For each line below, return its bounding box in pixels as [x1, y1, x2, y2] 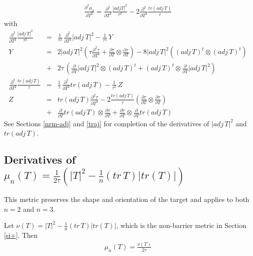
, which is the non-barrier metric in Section [116, 220, 247, 230]
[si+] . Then [4, 230, 38, 240]
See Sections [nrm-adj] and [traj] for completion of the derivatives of [4, 118, 209, 128]
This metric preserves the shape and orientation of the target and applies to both [4, 194, 250, 204]
